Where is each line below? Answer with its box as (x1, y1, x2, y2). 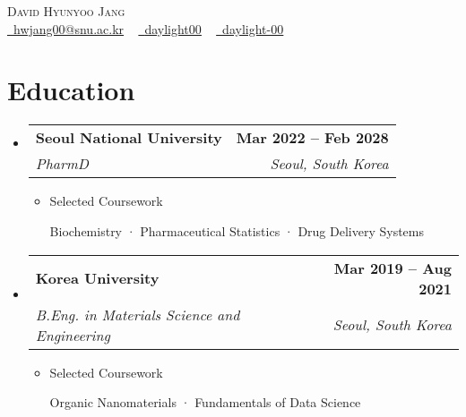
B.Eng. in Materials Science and (35, 303, 240, 325)
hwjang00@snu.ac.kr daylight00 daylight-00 (13, 19, 284, 38)
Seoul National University (35, 127, 222, 149)
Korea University (35, 268, 160, 288)
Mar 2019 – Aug (333, 257, 452, 278)
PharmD (35, 153, 89, 174)
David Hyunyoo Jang (7, 2, 125, 20)
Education (7, 72, 135, 108)
